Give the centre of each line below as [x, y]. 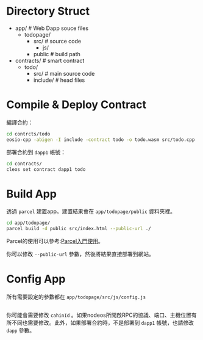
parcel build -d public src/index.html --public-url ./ [79, 229]
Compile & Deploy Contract [76, 105]
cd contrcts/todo [28, 134]
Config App [36, 279]
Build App [31, 194]
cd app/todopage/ [28, 223]
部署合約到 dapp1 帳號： [36, 152]
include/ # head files [59, 80]
